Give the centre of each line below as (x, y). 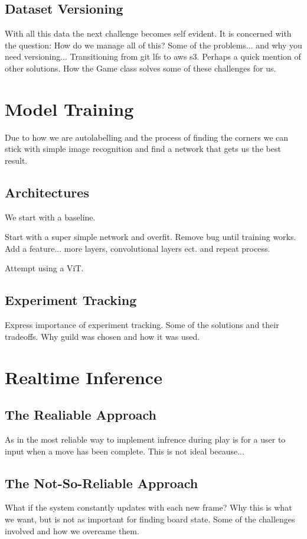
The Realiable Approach (81, 415)
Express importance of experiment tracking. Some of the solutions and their (142, 325)
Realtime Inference (84, 377)
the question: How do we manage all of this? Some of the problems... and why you (153, 45)
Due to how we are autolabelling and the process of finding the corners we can (147, 137)
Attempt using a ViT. (44, 268)
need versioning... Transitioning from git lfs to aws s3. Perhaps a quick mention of (153, 56)
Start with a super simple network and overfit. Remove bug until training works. (151, 237)
